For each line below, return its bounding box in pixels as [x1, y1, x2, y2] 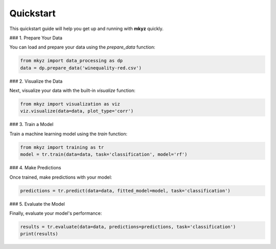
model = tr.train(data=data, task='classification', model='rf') [20, 152, 188, 158]
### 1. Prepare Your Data [9, 35, 62, 41]
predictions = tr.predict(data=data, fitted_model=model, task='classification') [20, 188, 231, 193]
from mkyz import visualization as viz [20, 101, 120, 107]
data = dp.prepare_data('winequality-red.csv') [20, 65, 142, 71]
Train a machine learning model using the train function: [9, 131, 128, 137]
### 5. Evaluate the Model [9, 201, 65, 207]
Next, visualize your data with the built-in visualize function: [9, 87, 135, 94]
